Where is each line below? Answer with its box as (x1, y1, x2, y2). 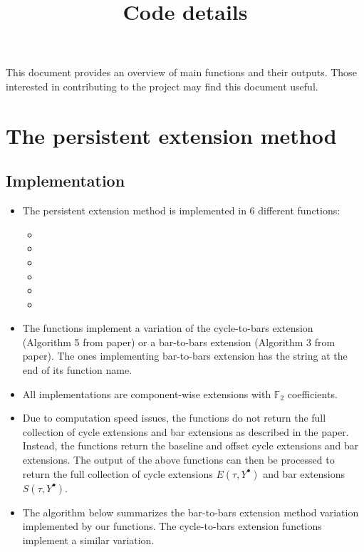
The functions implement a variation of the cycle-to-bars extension (22, 321, 313, 335)
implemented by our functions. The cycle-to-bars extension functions (22, 519, 322, 533)
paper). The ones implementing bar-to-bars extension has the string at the (22, 348, 348, 363)
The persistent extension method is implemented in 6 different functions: (22, 203, 340, 218)
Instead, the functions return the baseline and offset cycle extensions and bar (22, 438, 359, 453)
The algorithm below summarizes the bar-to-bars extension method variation (22, 504, 359, 519)
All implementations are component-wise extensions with (22, 386, 271, 401)
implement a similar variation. (22, 532, 155, 547)
